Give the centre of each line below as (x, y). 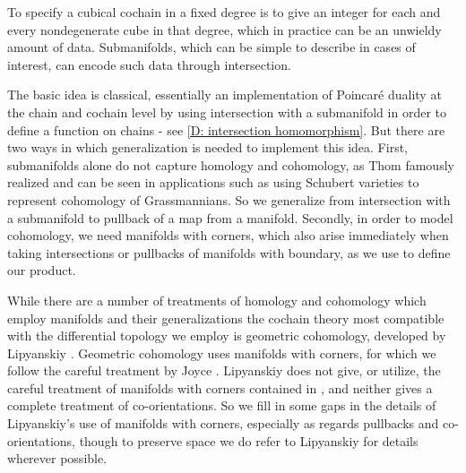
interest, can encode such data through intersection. (149, 64)
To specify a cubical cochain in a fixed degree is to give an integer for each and (224, 12)
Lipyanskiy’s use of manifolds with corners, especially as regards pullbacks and (223, 423)
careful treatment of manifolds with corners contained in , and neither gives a (220, 387)
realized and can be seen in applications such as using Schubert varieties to (213, 182)
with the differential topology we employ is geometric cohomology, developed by (227, 335)
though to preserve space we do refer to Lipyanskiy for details (249, 440)
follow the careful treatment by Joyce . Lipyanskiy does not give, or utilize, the (224, 370)
